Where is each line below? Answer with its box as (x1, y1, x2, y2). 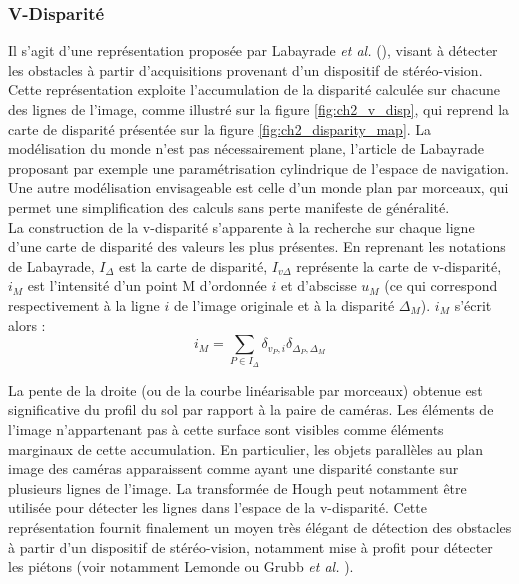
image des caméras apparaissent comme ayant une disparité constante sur (8, 458, 459, 479)
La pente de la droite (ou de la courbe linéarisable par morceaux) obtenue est (8, 379, 483, 400)
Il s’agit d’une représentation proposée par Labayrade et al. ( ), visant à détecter (8, 40, 498, 61)
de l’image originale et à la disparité (173, 294, 395, 315)
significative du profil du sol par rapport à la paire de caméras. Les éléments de (8, 399, 494, 420)
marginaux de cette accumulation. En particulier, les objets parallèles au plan (8, 438, 484, 459)
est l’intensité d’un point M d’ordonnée (27, 275, 267, 296)
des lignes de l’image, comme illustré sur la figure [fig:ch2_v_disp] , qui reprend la (8, 99, 510, 119)
